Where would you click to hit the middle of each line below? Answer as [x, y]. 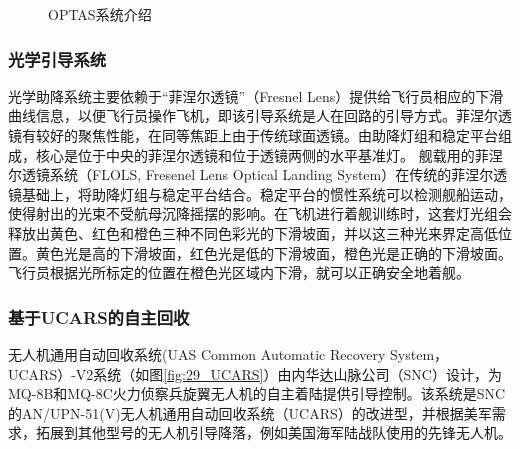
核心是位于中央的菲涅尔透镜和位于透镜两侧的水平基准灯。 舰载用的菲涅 [269, 154]
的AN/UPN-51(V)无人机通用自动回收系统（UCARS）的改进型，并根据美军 [250, 412]
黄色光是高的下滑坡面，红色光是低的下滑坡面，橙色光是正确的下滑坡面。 [273, 252]
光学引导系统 [57, 58]
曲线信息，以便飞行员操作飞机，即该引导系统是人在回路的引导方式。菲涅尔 [253, 115]
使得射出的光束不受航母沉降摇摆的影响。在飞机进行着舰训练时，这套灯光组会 [260, 213]
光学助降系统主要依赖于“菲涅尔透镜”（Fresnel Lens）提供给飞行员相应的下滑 [256, 95]
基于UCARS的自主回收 [99, 316]
